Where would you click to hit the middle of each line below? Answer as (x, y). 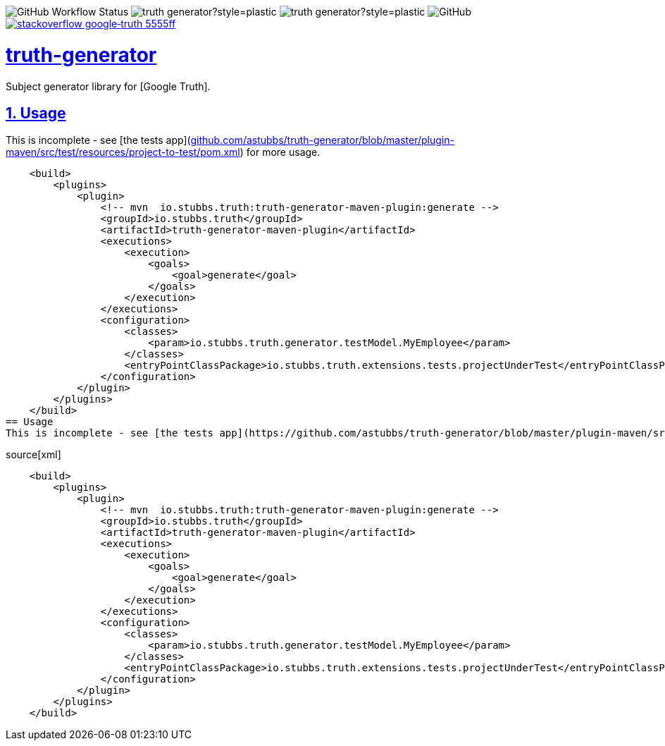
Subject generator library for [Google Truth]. (108, 86)
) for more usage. (280, 152)
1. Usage (36, 113)
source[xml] (33, 455)
